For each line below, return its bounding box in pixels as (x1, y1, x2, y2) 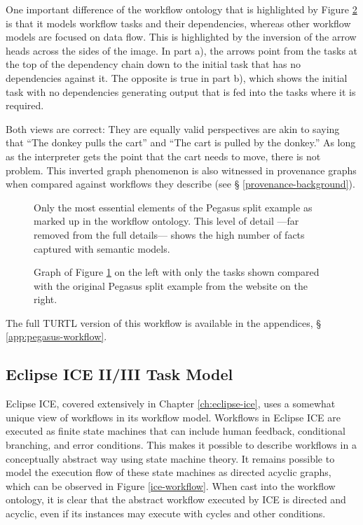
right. (34, 292, 57, 307)
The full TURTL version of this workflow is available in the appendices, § (6, 315, 322, 330)
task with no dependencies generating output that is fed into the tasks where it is (6, 84, 356, 99)
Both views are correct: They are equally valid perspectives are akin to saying (6, 121, 340, 136)
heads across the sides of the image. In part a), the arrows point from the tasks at (6, 43, 358, 57)
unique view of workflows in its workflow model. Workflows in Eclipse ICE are (6, 409, 341, 424)
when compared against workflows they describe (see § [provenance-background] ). (6, 176, 355, 191)
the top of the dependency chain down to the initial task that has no (6, 57, 301, 71)
